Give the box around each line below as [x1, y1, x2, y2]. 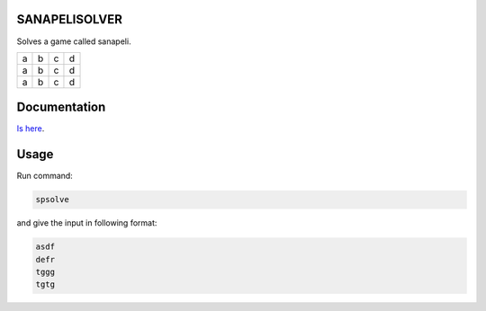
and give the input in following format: [16, 218, 157, 228]
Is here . [16, 123, 45, 134]
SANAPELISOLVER [16, 12, 123, 27]
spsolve [35, 194, 69, 205]
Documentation [16, 100, 106, 115]
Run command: [16, 171, 74, 182]
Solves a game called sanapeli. [16, 36, 131, 47]
